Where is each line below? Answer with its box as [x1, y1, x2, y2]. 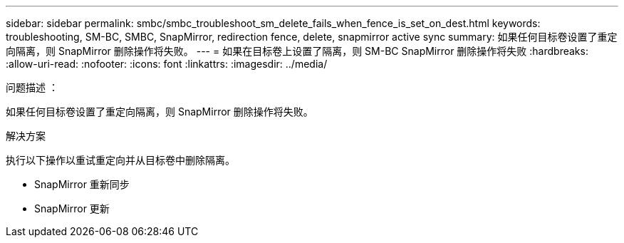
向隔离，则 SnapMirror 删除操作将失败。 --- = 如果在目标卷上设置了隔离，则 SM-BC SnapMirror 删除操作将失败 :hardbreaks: [6, 45, 588, 57]
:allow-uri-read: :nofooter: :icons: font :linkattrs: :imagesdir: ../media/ [6, 58, 328, 70]
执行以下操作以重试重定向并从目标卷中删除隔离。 [6, 154, 235, 166]
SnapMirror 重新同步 [34, 178, 130, 190]
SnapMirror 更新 [34, 202, 110, 214]
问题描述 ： [6, 81, 58, 93]
